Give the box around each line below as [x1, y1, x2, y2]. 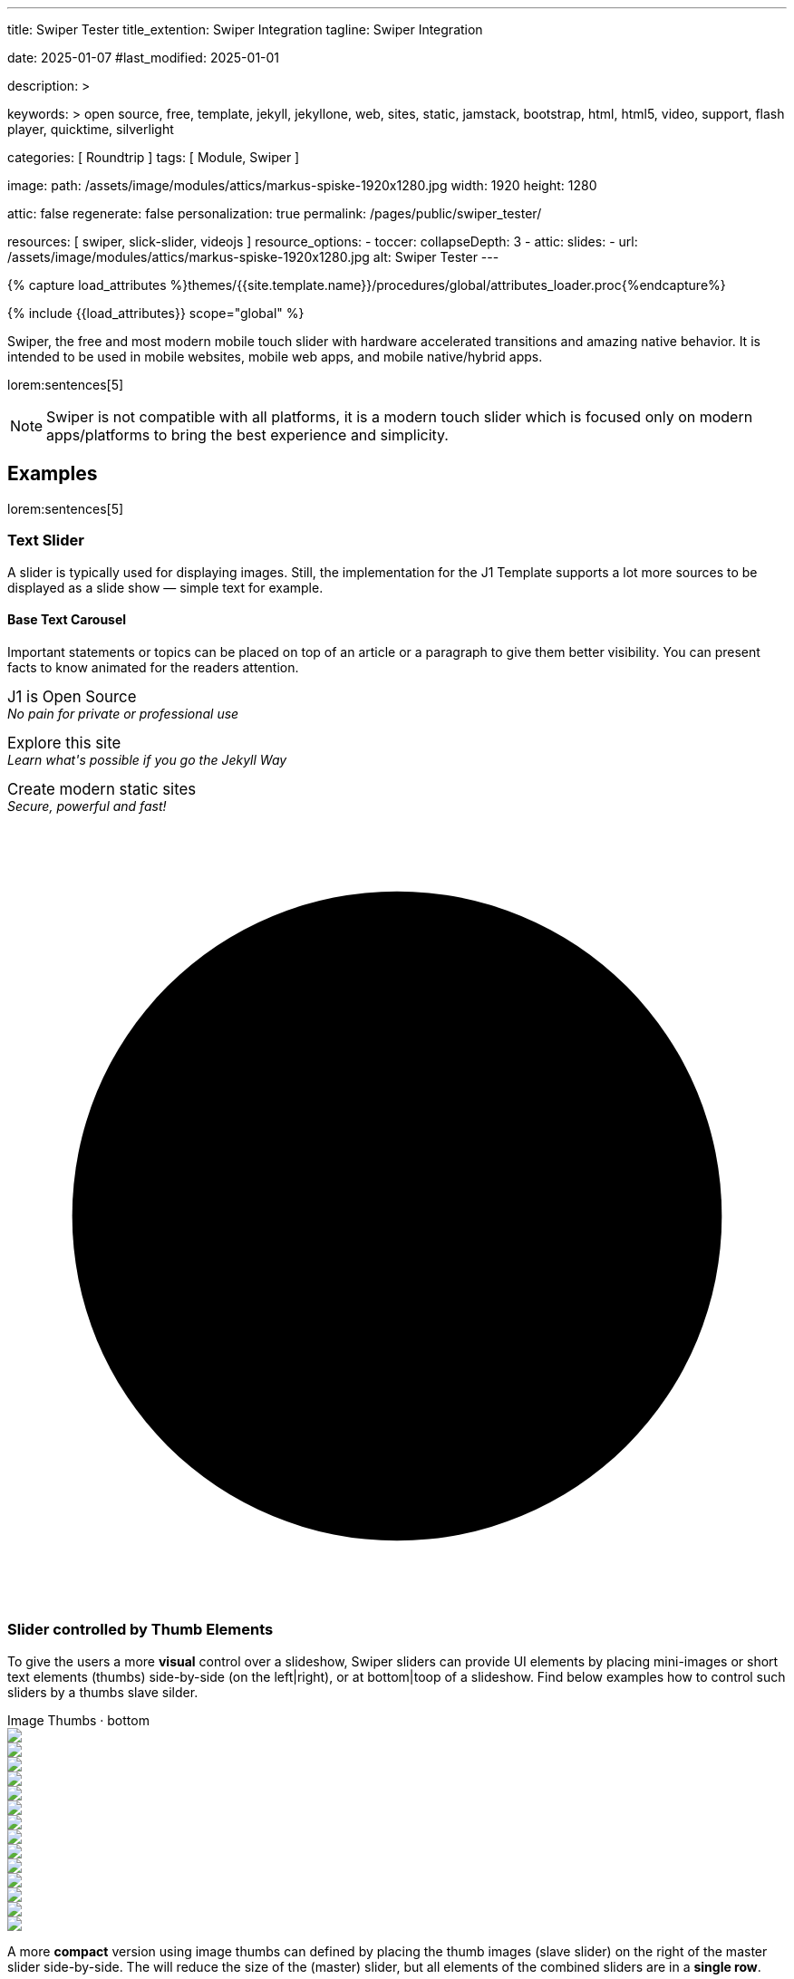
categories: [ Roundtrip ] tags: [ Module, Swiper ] [7, 150, 300, 165]
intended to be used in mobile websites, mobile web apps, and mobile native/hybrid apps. [7, 349, 543, 364]
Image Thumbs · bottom [7, 1712, 150, 1728]
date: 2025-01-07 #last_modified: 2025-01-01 [7, 50, 280, 65]
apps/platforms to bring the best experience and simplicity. [46, 426, 449, 444]
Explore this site [7, 733, 121, 752]
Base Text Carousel [7, 612, 127, 628]
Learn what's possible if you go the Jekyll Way [7, 751, 287, 767]
